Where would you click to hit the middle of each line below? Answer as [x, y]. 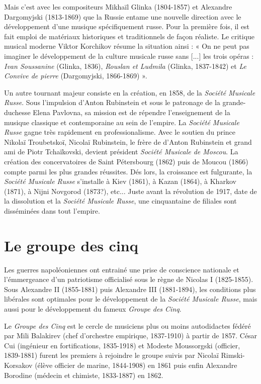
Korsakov [18, 365]
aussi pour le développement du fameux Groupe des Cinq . [93, 308]
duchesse [17, 112]
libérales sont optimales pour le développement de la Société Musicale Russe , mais [131, 299]
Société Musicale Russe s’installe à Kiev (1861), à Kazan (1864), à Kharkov [120, 181]
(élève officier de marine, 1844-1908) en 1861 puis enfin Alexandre [136, 365]
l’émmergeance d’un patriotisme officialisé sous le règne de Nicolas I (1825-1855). [129, 279]
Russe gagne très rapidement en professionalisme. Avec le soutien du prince [120, 132]
